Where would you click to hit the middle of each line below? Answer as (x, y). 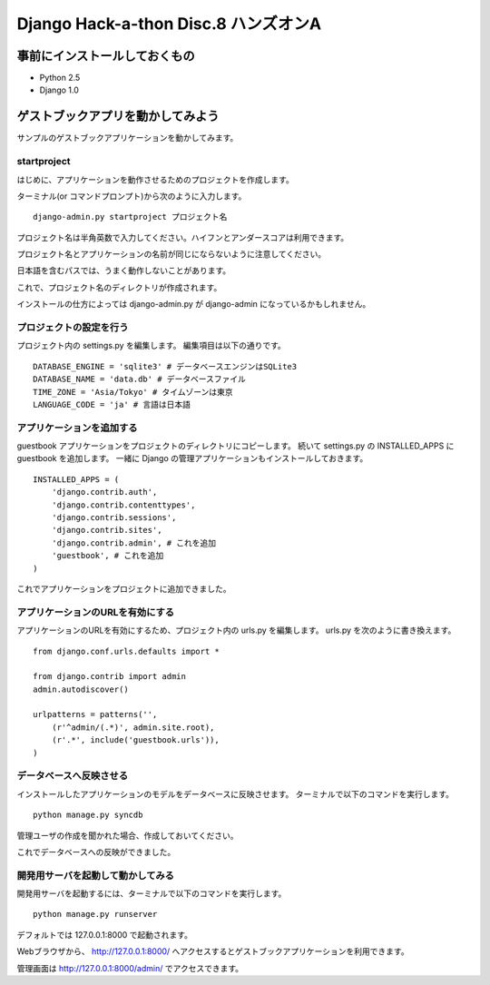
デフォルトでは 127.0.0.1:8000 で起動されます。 (104, 934)
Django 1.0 (59, 90)
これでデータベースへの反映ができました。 (96, 852)
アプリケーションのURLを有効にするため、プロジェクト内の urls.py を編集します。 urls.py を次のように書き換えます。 (236, 630)
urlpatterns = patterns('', (95, 714)
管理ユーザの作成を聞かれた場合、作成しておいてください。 (128, 835)
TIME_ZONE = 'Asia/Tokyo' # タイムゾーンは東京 (133, 392)
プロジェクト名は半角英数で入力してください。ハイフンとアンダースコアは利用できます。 (183, 237)
